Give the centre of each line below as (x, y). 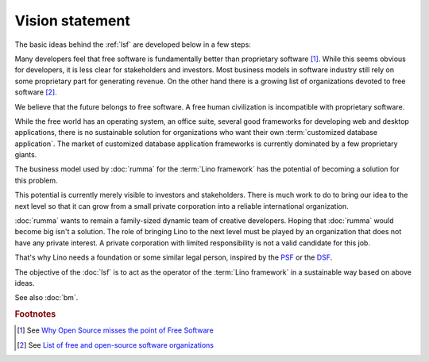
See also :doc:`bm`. (46, 298)
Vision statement (72, 21)
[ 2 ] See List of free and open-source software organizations (116, 345)
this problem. (37, 180)
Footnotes (35, 314)
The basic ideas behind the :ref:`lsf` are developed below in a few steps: (133, 44)
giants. (26, 155)
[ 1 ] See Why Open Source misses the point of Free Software (115, 330)
